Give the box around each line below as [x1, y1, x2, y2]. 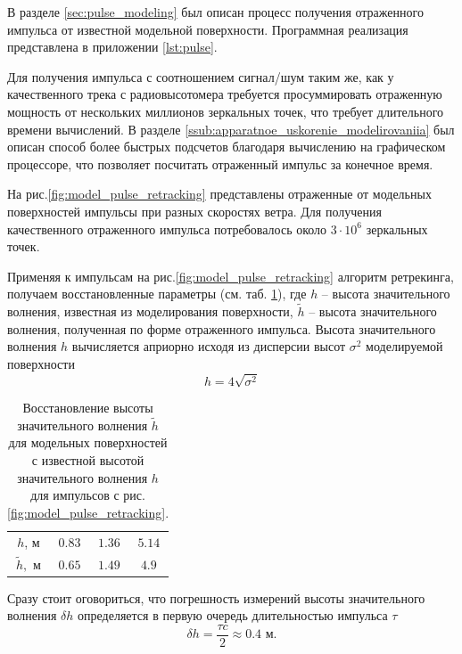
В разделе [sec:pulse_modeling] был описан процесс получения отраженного [7, 3, 424, 20]
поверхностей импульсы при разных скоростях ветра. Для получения [7, 201, 382, 220]
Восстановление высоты [22, 398, 153, 417]
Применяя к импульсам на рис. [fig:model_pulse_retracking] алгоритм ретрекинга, [7, 266, 454, 285]
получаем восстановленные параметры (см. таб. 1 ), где [7, 284, 307, 303]
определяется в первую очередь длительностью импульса [78, 606, 388, 625]
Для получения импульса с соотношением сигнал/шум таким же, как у [7, 67, 394, 86]
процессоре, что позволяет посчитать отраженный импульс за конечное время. [7, 154, 433, 173]
